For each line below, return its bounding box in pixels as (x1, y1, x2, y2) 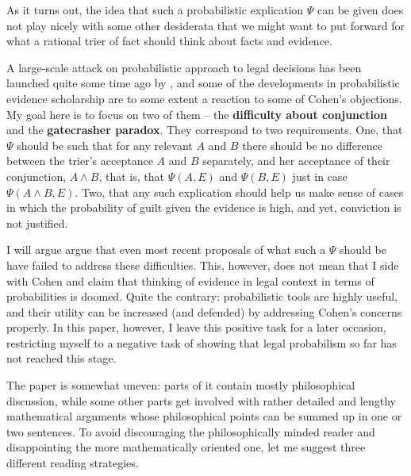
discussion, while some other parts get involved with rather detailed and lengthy (6, 392, 396, 409)
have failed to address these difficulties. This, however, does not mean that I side (6, 256, 399, 273)
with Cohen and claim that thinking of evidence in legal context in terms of (6, 272, 375, 289)
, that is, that (98, 167, 164, 184)
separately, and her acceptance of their (202, 152, 390, 169)
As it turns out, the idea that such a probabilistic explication (6, 2, 304, 17)
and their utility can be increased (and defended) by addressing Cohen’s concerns (6, 303, 402, 320)
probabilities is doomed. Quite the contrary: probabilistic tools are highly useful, (6, 288, 398, 305)
